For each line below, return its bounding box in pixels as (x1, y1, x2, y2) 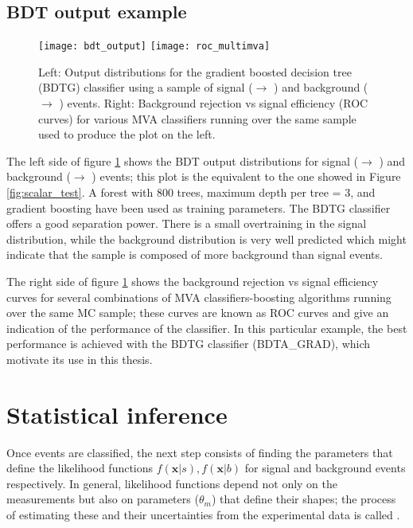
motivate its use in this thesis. (6, 350, 153, 367)
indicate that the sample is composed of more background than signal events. (6, 246, 383, 263)
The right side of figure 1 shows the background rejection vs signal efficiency (6, 272, 379, 289)
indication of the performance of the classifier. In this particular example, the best (6, 319, 407, 336)
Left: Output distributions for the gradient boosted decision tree (38, 63, 352, 80)
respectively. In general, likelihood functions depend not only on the (6, 475, 338, 491)
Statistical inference (6, 397, 228, 430)
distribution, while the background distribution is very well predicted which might (6, 230, 407, 247)
